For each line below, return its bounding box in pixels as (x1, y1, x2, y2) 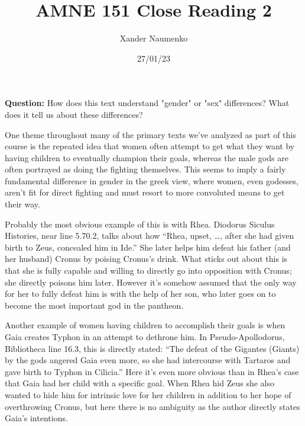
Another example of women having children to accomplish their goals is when (5, 319, 285, 331)
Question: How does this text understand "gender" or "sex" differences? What (5, 97, 290, 109)
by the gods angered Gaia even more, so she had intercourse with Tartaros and (5, 354, 291, 366)
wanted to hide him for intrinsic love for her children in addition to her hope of (5, 388, 291, 401)
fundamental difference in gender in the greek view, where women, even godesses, (5, 174, 298, 187)
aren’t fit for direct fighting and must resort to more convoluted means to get (5, 186, 285, 198)
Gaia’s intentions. (5, 412, 68, 424)
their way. (5, 198, 40, 210)
